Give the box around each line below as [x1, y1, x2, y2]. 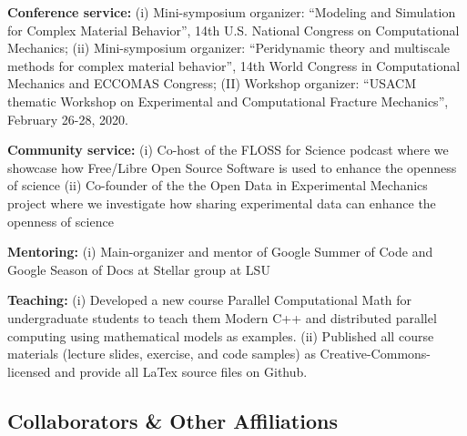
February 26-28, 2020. [7, 109, 128, 128]
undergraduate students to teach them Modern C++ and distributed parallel [7, 308, 437, 327]
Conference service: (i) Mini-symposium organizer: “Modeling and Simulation [7, 3, 456, 21]
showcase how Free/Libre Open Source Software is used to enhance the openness [7, 157, 457, 177]
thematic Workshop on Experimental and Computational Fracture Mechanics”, [7, 91, 449, 110]
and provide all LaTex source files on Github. [55, 361, 308, 380]
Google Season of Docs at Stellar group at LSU [7, 259, 270, 279]
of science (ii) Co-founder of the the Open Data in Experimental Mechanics [7, 176, 428, 195]
